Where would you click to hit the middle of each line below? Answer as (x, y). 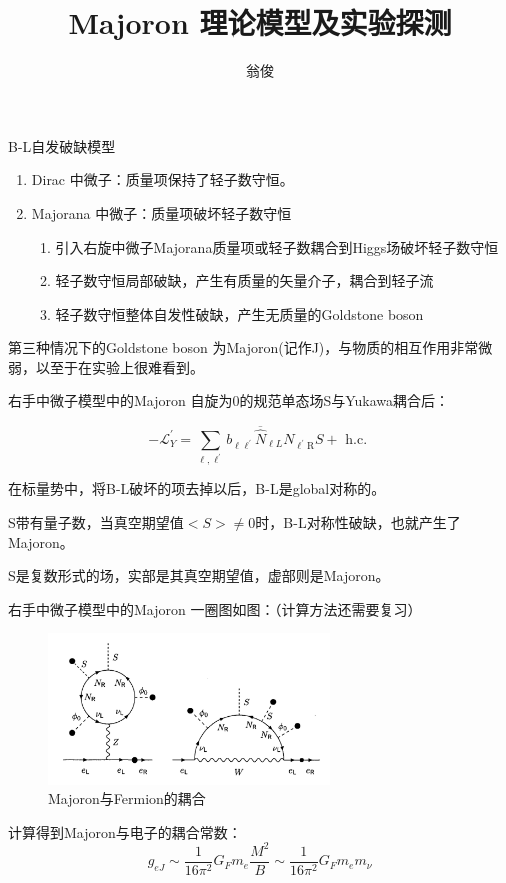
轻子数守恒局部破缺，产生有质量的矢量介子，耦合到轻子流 (244, 280)
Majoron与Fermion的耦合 (127, 798)
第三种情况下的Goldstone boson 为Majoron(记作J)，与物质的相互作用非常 (243, 347)
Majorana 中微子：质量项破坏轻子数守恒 (161, 212)
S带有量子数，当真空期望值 (96, 521)
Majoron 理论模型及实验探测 (260, 22)
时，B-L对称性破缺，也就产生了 (358, 521)
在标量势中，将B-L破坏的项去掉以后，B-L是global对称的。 (197, 488)
